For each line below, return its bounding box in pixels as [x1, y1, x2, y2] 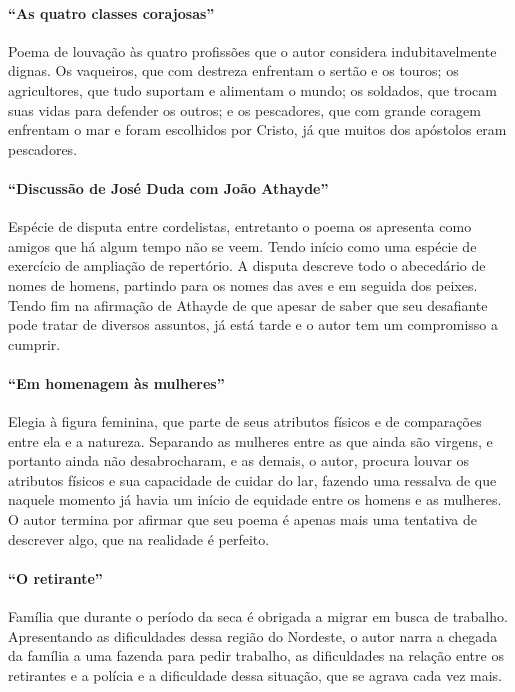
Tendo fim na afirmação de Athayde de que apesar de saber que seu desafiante [8, 294, 488, 315]
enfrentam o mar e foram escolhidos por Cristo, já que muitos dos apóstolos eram [8, 119, 507, 140]
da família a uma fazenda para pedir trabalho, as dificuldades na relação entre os [8, 645, 504, 666]
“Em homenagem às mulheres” [8, 372, 225, 393]
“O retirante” [8, 567, 103, 588]
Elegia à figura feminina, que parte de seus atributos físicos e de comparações [8, 411, 482, 432]
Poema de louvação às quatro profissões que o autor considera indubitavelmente [8, 40, 497, 61]
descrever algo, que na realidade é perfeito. [8, 528, 270, 549]
